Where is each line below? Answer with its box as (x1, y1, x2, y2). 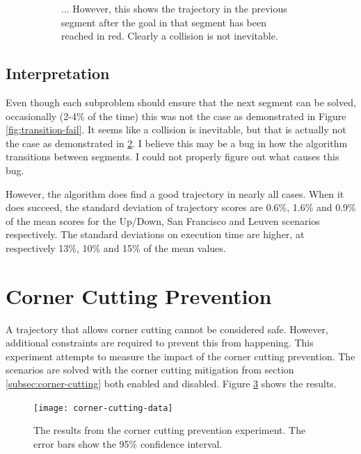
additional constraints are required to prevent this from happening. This (6, 335, 314, 350)
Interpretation (6, 62, 110, 84)
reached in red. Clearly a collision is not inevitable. (61, 28, 278, 43)
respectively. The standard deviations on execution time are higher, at (6, 227, 305, 242)
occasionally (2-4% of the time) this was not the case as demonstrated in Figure (6, 108, 346, 123)
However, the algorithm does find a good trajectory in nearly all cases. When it (6, 186, 344, 201)
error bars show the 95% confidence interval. (33, 436, 223, 451)
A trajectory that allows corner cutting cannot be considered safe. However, (6, 321, 329, 336)
